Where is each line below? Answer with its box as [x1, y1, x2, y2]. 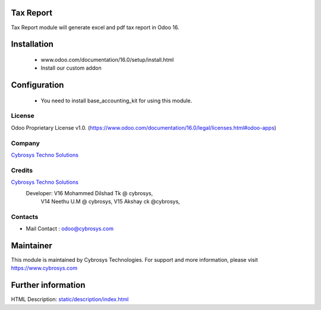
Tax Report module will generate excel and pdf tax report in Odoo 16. [11, 24, 180, 31]
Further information [11, 280, 86, 290]
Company [11, 139, 40, 147]
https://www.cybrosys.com [11, 265, 77, 272]
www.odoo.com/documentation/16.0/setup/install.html [40, 56, 174, 63]
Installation [11, 39, 53, 49]
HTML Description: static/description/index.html [11, 296, 129, 303]
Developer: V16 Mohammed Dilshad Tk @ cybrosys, [26, 189, 153, 196]
